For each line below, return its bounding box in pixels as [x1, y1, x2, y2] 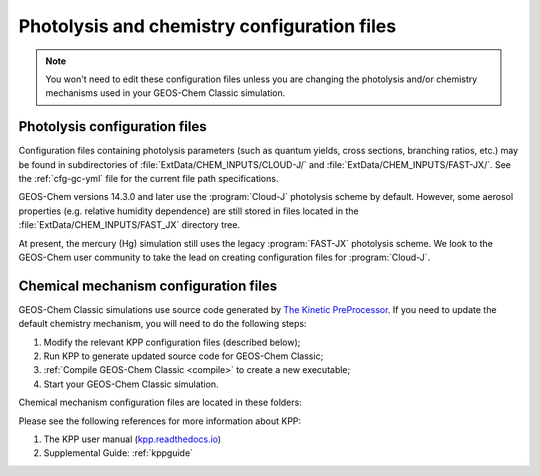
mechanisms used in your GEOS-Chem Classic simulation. [45, 87, 286, 99]
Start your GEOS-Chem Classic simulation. [43, 378, 219, 390]
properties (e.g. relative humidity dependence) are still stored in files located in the [18, 205, 359, 217]
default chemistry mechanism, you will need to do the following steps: [18, 318, 307, 330]
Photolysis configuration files [18, 118, 207, 135]
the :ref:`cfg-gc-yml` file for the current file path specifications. [18, 173, 279, 185]
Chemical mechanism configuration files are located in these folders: [18, 396, 302, 409]
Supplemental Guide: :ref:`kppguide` [43, 447, 194, 459]
